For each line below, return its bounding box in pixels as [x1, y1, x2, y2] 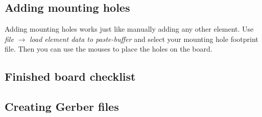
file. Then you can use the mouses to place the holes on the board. [5, 43, 212, 54]
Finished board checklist [5, 68, 136, 84]
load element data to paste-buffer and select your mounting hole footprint [29, 33, 258, 44]
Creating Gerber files [5, 99, 119, 114]
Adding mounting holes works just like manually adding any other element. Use [5, 24, 254, 34]
